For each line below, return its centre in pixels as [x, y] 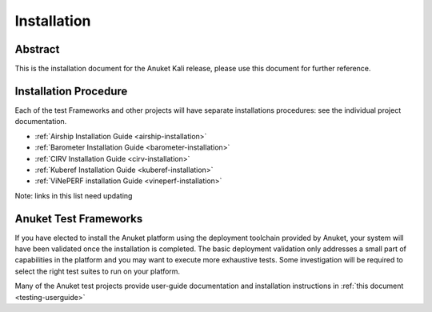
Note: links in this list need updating [74, 195]
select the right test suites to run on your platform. [97, 271]
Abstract [37, 49]
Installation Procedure [71, 91]
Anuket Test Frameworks [79, 219]
